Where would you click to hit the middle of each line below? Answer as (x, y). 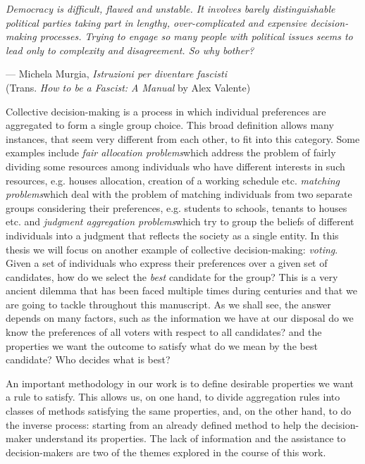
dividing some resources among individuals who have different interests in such (175, 166)
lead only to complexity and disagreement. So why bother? (130, 50)
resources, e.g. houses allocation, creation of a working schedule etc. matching (173, 180)
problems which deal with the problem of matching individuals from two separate (179, 194)
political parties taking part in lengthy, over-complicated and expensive (156, 22)
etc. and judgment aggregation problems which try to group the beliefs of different (180, 221)
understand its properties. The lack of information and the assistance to (191, 438)
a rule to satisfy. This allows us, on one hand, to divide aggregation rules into (173, 397)
